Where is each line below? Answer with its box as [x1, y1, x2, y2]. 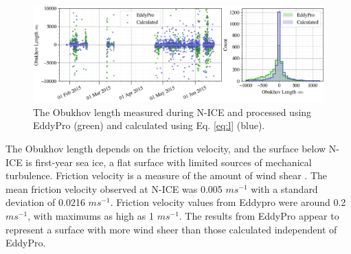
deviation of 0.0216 [5, 195, 85, 209]
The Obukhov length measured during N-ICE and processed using [33, 104, 312, 119]
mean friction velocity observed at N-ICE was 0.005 [5, 181, 223, 196]
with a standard [251, 181, 318, 196]
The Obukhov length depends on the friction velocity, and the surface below [5, 141, 326, 155]
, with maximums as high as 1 [27, 208, 154, 222]
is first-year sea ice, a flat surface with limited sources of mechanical [25, 154, 312, 169]
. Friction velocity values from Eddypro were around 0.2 [110, 195, 346, 209]
